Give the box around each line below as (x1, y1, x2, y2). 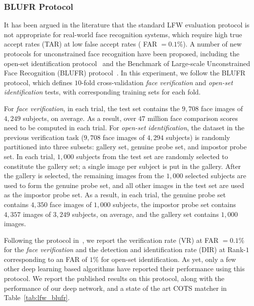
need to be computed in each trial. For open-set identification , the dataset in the (4, 122, 245, 133)
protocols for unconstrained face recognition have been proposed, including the (4, 48, 239, 58)
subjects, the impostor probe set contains (112, 199, 236, 209)
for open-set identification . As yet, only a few (101, 254, 236, 264)
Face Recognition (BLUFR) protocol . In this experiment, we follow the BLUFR (4, 68, 246, 78)
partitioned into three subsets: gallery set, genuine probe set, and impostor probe (4, 141, 247, 152)
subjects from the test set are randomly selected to (76, 151, 228, 161)
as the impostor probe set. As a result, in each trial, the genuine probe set (4, 189, 226, 200)
